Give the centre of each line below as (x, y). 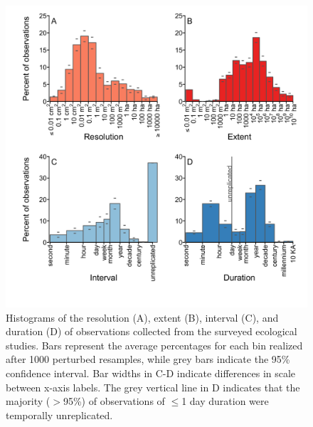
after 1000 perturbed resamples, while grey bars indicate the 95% (148, 359)
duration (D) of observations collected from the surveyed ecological (152, 331)
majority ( (28, 401)
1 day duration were (225, 401)
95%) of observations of (114, 401)
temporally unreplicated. (59, 415)
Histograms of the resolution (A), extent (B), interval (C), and (142, 317)
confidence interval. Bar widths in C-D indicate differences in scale (151, 373)
